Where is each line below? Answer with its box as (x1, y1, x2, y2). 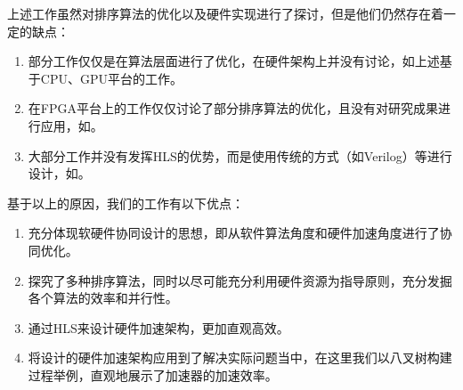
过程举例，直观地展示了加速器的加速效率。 (28, 365, 278, 384)
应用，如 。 (40, 116, 103, 134)
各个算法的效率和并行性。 (28, 288, 178, 307)
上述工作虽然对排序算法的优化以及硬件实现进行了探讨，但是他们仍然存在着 (7, 4, 443, 22)
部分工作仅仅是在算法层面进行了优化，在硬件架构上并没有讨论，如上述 (28, 52, 440, 70)
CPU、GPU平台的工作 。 (40, 69, 183, 87)
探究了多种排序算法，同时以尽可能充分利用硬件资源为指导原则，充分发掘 (28, 271, 452, 289)
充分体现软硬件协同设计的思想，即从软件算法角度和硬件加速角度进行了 (28, 223, 440, 242)
